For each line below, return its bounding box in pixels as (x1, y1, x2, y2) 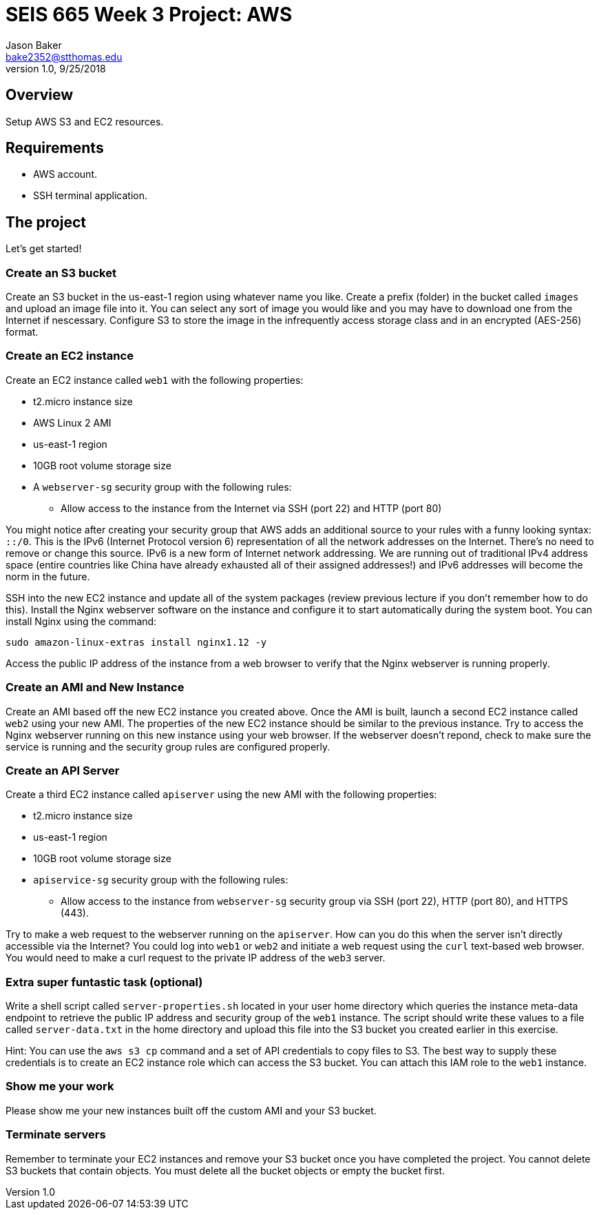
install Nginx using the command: (6, 615, 157, 627)
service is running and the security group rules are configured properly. (6, 740, 330, 753)
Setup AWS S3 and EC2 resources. (6, 115, 164, 127)
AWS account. (33, 168, 97, 181)
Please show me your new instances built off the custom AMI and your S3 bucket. (6, 1104, 377, 1116)
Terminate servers (6, 1127, 106, 1142)
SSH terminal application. (33, 190, 147, 202)
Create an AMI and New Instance (6, 680, 185, 695)
